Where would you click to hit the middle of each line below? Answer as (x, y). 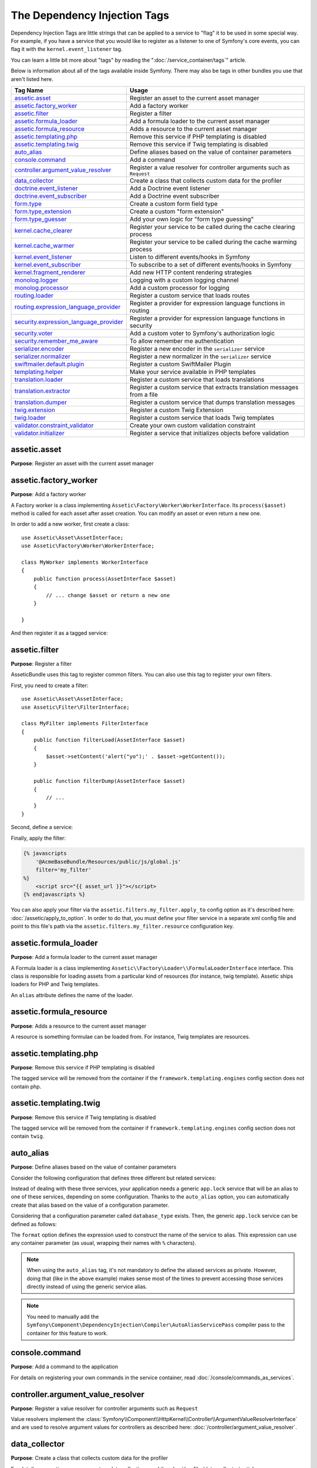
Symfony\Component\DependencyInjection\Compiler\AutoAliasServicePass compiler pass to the (156, 1325)
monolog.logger (36, 280)
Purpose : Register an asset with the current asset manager (82, 463)
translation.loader (39, 379)
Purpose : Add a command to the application (65, 1367)
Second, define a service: (42, 827)
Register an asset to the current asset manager (194, 98)
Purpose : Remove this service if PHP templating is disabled (83, 1067)
